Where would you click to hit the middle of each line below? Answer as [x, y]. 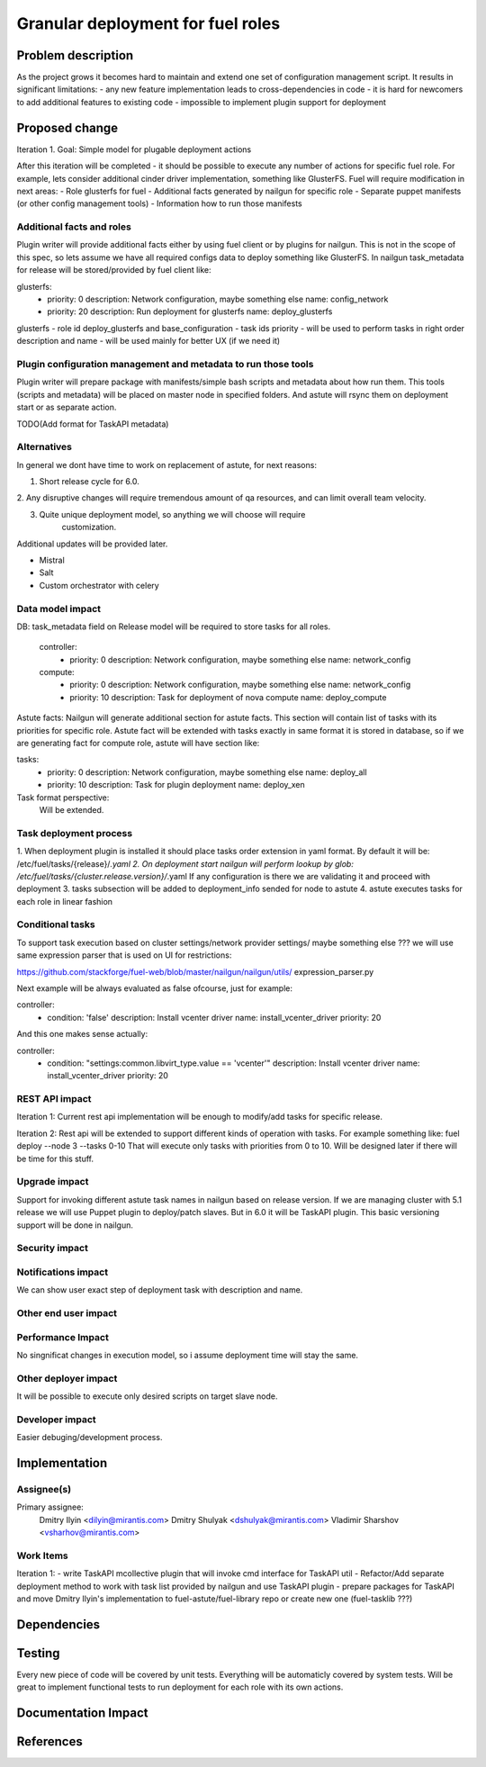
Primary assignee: [50, 1507]
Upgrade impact [53, 1182]
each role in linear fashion [64, 901]
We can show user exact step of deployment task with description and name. [160, 1290]
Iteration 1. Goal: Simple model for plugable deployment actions [134, 149]
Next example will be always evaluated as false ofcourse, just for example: [154, 988]
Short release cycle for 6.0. [89, 482]
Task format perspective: [63, 798]
